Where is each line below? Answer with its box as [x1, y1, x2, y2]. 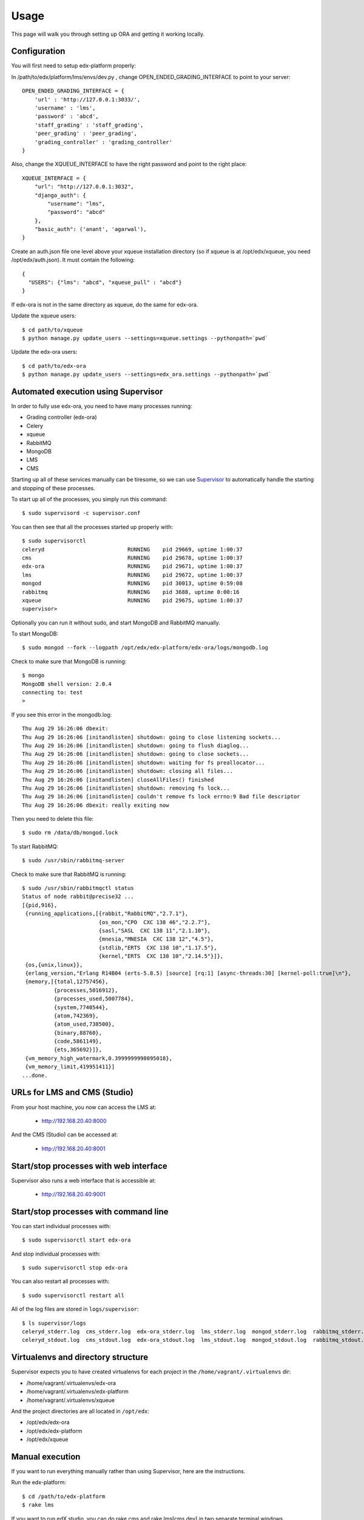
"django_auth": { [34, 192, 86, 199]
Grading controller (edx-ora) [26, 413, 97, 421]
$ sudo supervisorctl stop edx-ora [22, 1265, 128, 1271]
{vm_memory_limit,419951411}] [25, 1063, 115, 1070]
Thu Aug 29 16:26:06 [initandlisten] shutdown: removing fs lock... [22, 784, 230, 792]
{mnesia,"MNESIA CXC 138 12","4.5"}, [98, 936, 214, 942]
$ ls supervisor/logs [22, 1319, 86, 1327]
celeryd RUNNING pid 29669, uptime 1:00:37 [22, 546, 243, 553]
